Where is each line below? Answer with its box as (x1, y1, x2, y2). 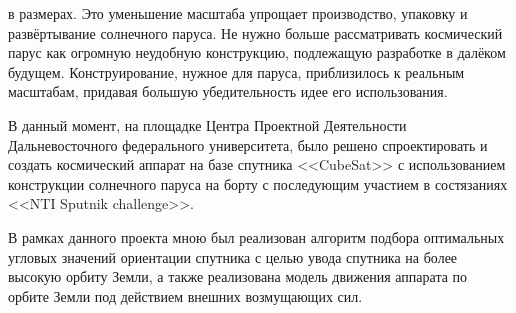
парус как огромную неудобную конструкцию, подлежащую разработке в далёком (8, 42, 506, 63)
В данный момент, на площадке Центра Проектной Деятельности (8, 114, 407, 135)
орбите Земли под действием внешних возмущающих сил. (8, 285, 363, 306)
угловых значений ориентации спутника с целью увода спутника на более (8, 246, 458, 267)
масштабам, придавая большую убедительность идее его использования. (8, 81, 448, 102)
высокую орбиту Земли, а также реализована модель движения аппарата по (8, 266, 468, 287)
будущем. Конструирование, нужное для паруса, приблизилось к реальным (8, 61, 465, 82)
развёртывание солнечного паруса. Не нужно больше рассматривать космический (8, 22, 503, 43)
